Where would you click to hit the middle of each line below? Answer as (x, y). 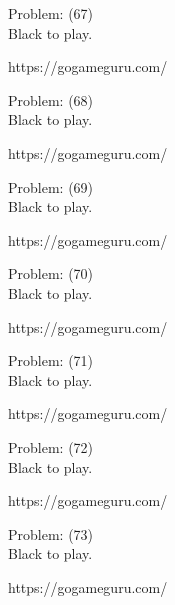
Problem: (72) (51, 446)
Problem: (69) (51, 186)
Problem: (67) (51, 13)
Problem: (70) (51, 273)
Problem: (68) (51, 99)
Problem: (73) (51, 533)
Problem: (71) (51, 360)
